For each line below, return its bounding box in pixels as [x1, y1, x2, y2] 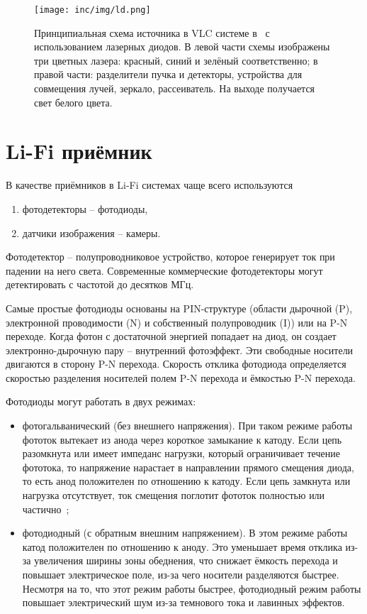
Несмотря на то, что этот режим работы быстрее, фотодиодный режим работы [22, 581, 361, 596]
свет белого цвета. [34, 94, 113, 109]
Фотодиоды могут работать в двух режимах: [6, 394, 196, 409]
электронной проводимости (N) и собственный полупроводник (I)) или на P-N [6, 314, 348, 329]
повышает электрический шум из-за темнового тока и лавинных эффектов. [22, 595, 345, 610]
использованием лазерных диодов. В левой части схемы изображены [34, 39, 330, 54]
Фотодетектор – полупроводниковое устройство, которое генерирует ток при [6, 249, 335, 264]
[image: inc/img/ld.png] [34, 5, 151, 15]
